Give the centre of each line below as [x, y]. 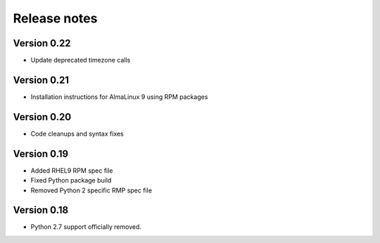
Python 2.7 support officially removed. [86, 227]
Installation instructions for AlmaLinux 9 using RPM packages [119, 97]
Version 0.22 [42, 43]
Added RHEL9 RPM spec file [72, 170]
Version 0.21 [41, 80]
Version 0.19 [41, 153]
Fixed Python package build [71, 180]
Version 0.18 [41, 210]
